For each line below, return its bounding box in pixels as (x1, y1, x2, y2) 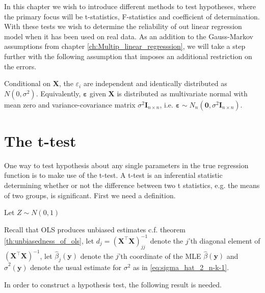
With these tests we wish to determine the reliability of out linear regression (4, 21, 242, 32)
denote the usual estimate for (30, 262, 121, 273)
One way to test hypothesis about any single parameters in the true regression (4, 159, 249, 170)
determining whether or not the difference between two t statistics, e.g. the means (4, 180, 260, 191)
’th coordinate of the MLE (118, 250, 201, 261)
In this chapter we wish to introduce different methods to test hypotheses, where (4, 1, 256, 11)
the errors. (4, 61, 37, 71)
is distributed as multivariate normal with (117, 88, 248, 98)
